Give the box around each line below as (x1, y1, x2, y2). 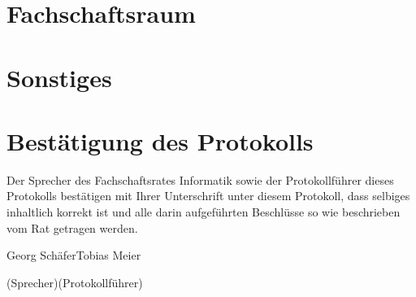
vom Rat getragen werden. (6, 219, 138, 236)
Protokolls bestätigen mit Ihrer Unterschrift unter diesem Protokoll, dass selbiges (6, 187, 410, 204)
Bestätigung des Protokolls (6, 124, 314, 157)
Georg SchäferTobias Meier (6, 247, 141, 264)
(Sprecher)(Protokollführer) (6, 273, 143, 290)
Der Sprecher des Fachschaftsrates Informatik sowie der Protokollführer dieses (6, 171, 394, 188)
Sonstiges (6, 60, 112, 94)
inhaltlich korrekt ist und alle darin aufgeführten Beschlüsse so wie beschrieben (6, 203, 401, 221)
